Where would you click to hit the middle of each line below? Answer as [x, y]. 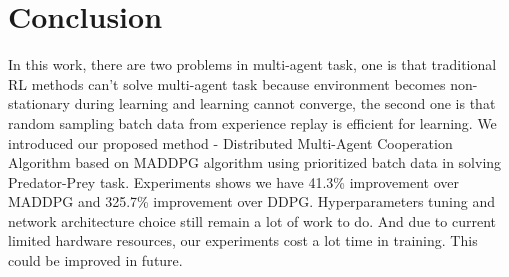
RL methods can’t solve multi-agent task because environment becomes [227, 83]
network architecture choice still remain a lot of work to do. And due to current [252, 220]
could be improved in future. [95, 260]
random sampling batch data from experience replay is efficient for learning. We [252, 122]
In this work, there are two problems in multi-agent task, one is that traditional [252, 64]
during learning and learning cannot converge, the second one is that [285, 103]
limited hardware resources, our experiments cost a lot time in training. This [243, 240]
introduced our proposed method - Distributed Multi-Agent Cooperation [230, 142]
